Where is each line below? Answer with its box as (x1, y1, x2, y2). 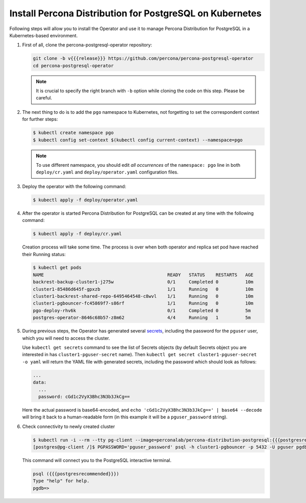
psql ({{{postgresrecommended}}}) (33, 471, 119, 477)
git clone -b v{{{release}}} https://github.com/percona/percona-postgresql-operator (33, 56, 253, 61)
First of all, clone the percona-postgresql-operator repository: (22, 42, 152, 48)
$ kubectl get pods (33, 265, 82, 270)
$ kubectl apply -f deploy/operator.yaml (33, 197, 138, 203)
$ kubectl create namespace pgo (33, 130, 114, 136)
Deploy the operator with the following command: (22, 183, 126, 189)
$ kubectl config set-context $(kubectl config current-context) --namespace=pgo (33, 137, 243, 143)
